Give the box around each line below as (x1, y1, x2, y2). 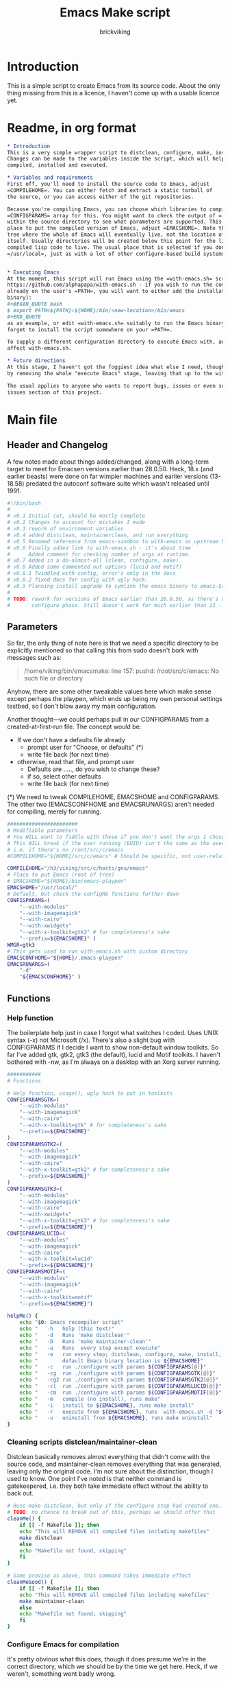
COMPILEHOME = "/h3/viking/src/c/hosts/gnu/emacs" (7, 865, 149, 872)
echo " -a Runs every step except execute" (19, 1345, 161, 1351)
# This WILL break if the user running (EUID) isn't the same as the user (7, 840, 225, 846)
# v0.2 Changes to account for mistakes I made (7, 519, 146, 526)
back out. (7, 1489, 34, 1497)
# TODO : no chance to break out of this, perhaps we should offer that (7, 1509, 216, 1516)
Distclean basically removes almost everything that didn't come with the (7, 1453, 211, 1461)
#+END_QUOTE (7, 313, 41, 320)
